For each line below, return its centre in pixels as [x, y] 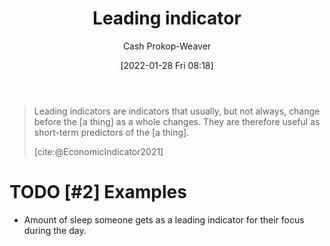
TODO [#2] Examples [98, 192]
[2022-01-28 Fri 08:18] [167, 65]
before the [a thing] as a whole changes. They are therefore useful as [177, 121]
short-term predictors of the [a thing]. [111, 132]
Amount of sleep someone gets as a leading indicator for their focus [164, 219]
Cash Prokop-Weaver [167, 46]
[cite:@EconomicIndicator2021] [98, 151]
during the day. [55, 230]
